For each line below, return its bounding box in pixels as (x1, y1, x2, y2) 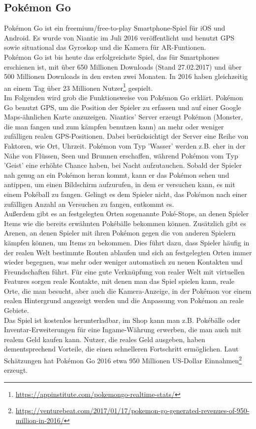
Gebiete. (4, 305, 29, 315)
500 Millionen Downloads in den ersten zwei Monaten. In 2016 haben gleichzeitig (4, 71, 248, 81)
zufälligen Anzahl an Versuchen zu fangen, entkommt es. (4, 198, 174, 209)
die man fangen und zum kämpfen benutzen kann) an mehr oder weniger (4, 121, 224, 131)
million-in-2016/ (15, 415, 64, 426)
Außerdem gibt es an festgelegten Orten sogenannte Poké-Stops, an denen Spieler (4, 208, 249, 219)
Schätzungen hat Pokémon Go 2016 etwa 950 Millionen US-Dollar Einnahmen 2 (4, 354, 242, 365)
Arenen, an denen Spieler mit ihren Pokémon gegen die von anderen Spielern (4, 228, 236, 238)
